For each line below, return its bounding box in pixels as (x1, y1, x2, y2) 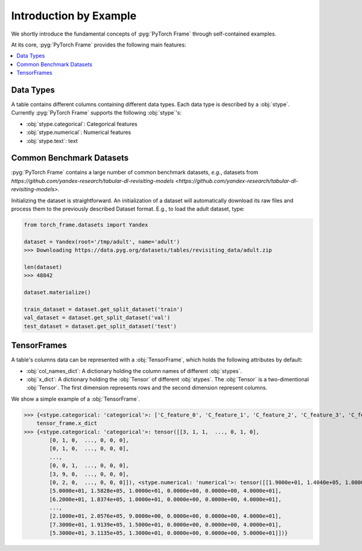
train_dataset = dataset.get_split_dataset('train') (24, 305, 183, 313)
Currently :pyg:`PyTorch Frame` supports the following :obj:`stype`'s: (11, 109, 182, 116)
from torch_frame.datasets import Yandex (24, 221, 148, 229)
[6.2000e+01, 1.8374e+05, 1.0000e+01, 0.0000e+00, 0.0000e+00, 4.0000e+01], (49, 495, 282, 503)
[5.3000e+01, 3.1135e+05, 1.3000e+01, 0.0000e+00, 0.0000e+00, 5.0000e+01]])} (49, 530, 288, 537)
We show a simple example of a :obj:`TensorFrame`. (11, 395, 140, 403)
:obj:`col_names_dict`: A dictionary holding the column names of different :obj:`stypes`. (26, 367, 243, 374)
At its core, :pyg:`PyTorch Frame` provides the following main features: (11, 41, 186, 48)
